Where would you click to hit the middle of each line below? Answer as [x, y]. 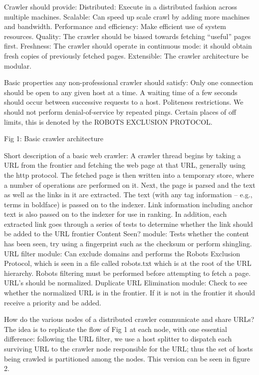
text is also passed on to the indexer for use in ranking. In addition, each [116, 214]
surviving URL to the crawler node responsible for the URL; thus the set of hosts [129, 348]
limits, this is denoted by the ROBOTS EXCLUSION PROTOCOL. [108, 121]
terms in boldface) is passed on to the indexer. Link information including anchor [129, 204]
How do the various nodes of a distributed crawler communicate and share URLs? [129, 319]
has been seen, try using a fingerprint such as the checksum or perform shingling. [128, 244]
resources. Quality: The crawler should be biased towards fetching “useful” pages [128, 36]
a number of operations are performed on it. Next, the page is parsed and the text [130, 184]
